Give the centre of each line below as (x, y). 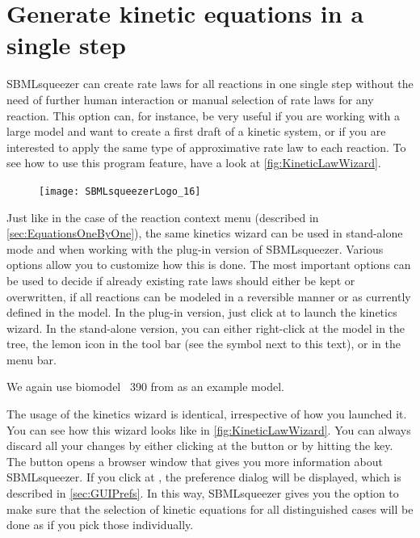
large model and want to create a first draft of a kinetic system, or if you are (196, 131)
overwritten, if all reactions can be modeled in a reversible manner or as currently (209, 296)
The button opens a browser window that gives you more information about (195, 461)
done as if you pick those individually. (100, 525)
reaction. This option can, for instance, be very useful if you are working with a (203, 115)
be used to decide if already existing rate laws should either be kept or (181, 280)
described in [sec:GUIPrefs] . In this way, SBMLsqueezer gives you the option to (203, 493)
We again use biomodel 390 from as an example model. (145, 387)
